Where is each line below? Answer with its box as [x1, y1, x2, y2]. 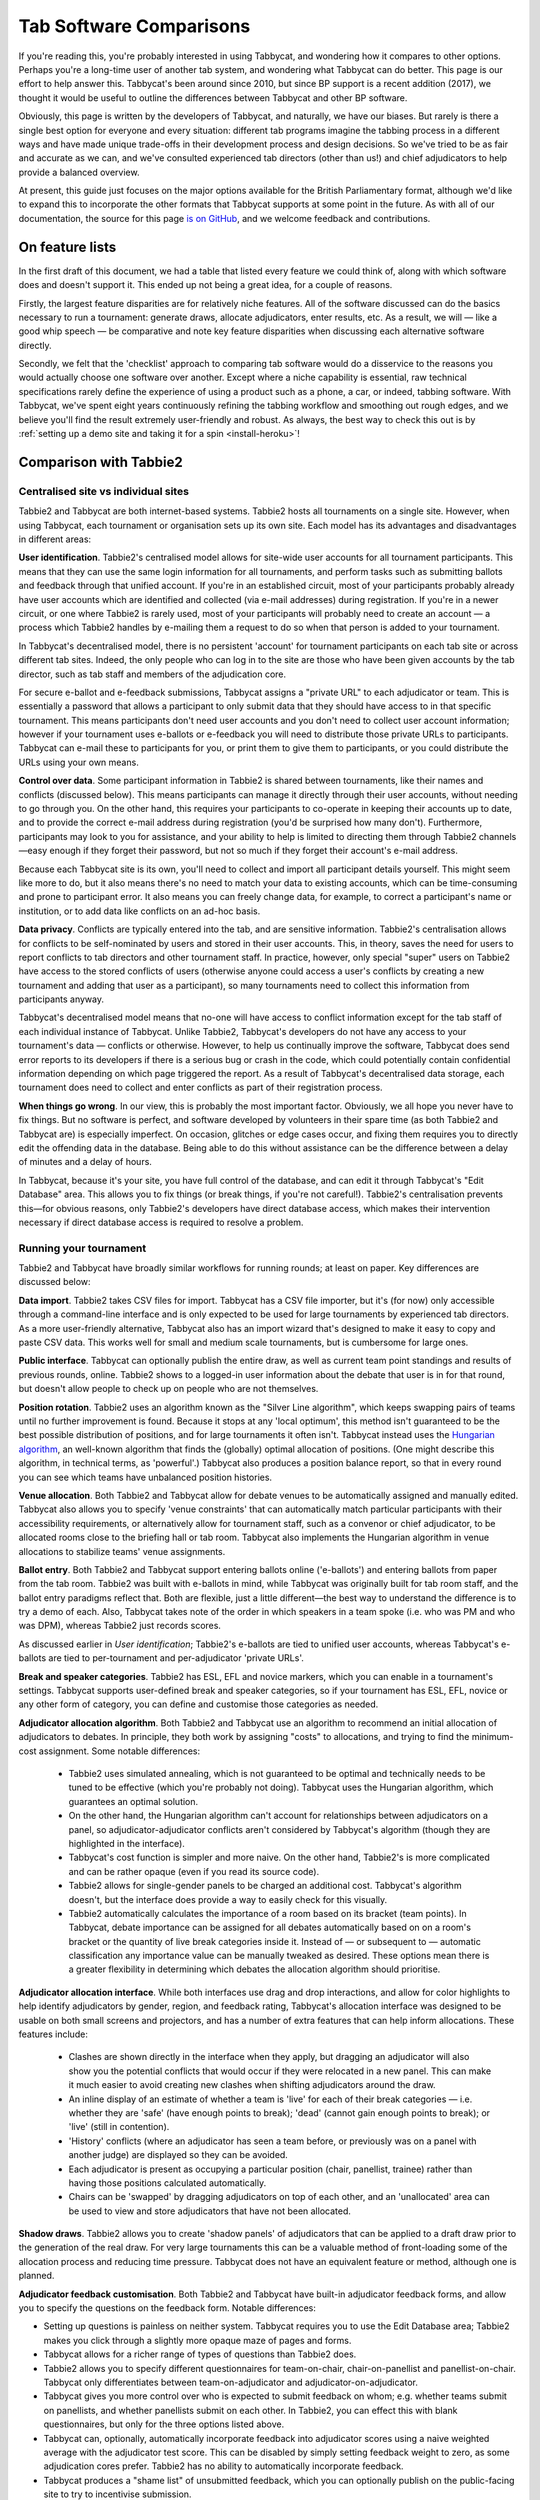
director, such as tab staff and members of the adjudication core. [18, 668, 287, 680]
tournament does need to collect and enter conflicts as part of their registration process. [18, 1081, 384, 1094]
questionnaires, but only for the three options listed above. [43, 2418, 285, 2430]
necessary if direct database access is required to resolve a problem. [18, 1216, 304, 1228]
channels [478, 830, 517, 842]
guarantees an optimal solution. [68, 1795, 199, 1807]
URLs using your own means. [18, 756, 139, 768]
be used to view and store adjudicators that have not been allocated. [68, 2205, 352, 2217]
